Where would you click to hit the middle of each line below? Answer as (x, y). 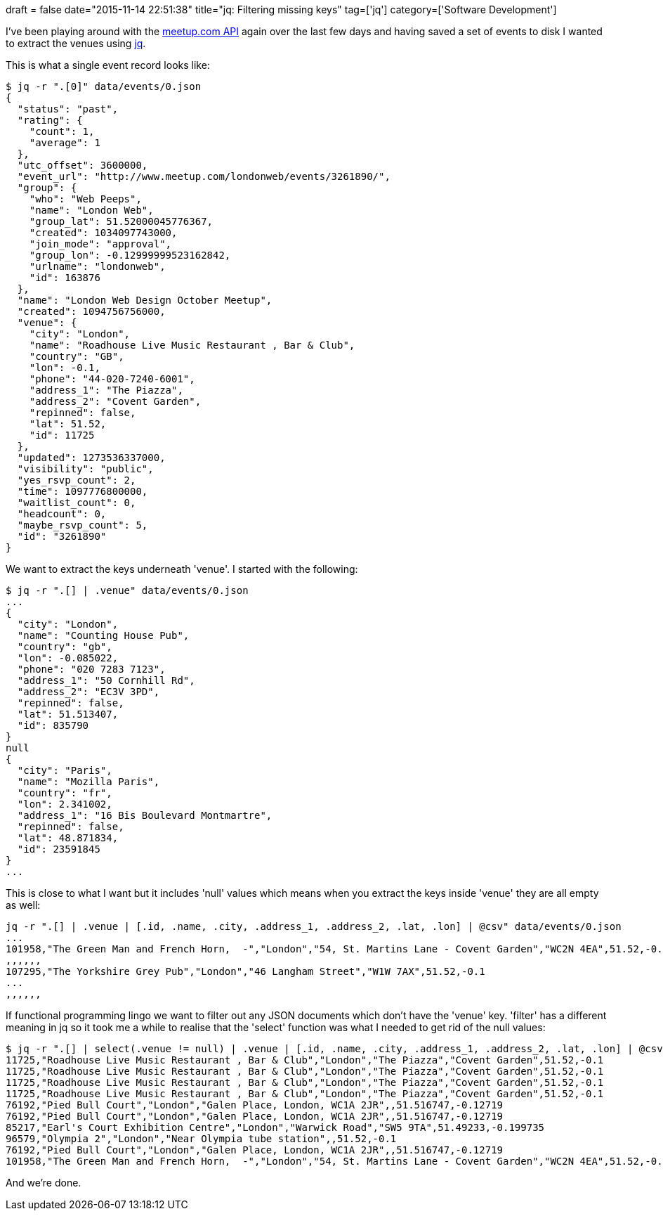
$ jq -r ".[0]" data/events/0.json (104, 86)
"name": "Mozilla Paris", (88, 782)
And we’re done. (44, 1183)
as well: (23, 905)
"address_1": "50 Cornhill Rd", (106, 680)
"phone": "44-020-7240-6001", (112, 379)
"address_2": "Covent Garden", (115, 401)
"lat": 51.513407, (68, 714)
